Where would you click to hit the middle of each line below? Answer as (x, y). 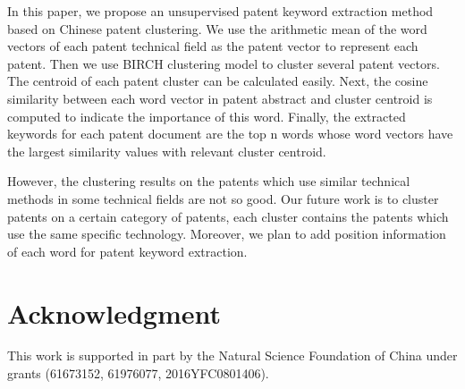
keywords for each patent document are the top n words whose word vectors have (230, 134)
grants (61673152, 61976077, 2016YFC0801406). (138, 373)
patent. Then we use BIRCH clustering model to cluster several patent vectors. (224, 63)
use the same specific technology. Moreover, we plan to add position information (227, 234)
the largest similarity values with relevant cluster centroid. (167, 151)
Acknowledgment (114, 313)
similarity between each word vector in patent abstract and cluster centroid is (220, 98)
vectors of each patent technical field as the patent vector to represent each (213, 46)
